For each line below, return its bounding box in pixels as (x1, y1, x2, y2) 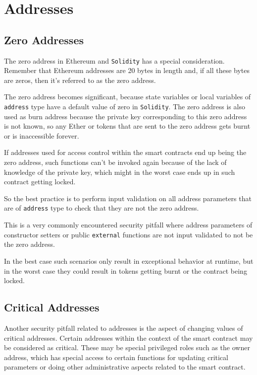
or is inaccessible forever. (4, 130, 79, 141)
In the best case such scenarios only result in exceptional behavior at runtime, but (4, 255, 254, 266)
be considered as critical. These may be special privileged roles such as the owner (4, 342, 250, 353)
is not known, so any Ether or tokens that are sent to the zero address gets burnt (4, 121, 251, 131)
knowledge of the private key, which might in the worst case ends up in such (4, 166, 235, 177)
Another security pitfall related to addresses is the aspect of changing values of (4, 322, 243, 333)
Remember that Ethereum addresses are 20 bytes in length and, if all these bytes (4, 65, 250, 75)
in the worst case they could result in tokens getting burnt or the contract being (4, 265, 247, 276)
